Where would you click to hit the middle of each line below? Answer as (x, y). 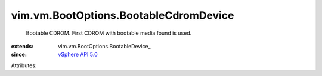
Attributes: (24, 65)
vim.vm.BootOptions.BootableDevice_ (104, 46)
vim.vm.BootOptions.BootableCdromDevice (123, 15)
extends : (22, 46)
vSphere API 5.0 (78, 54)
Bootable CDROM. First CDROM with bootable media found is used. (109, 33)
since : (19, 54)
